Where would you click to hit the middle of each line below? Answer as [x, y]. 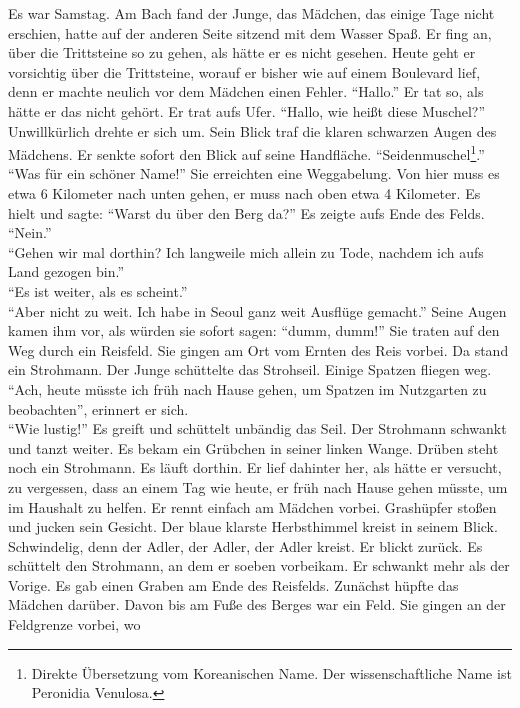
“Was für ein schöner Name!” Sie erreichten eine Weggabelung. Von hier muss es [254, 173]
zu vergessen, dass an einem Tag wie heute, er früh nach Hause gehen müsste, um [258, 486]
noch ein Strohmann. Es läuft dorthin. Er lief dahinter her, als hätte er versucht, [255, 467]
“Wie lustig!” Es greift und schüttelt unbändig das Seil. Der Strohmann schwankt [257, 428]
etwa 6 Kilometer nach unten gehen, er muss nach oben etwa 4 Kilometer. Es [244, 193]
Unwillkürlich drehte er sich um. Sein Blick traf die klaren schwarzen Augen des [252, 130]
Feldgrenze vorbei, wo [74, 624]
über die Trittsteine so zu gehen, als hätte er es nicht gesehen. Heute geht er [242, 52]
